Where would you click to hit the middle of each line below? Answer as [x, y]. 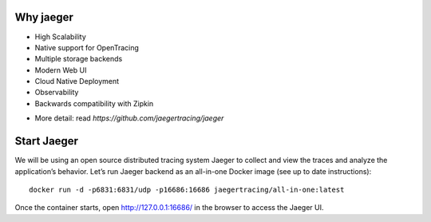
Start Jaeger [47, 141]
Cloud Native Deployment [77, 81]
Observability [57, 93]
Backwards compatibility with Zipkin [94, 103]
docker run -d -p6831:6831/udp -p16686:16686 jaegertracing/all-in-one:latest [187, 189]
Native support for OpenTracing [87, 47]
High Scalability [61, 37]
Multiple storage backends [79, 59]
